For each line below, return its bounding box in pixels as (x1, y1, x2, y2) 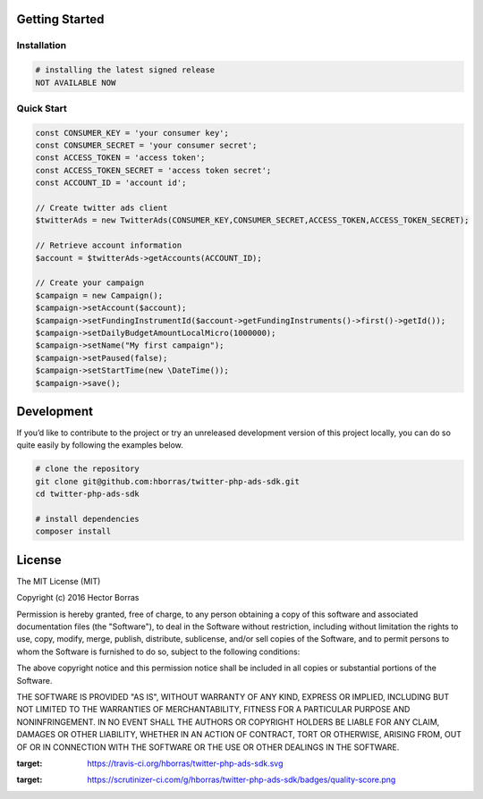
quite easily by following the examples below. (16, 440, 183, 450)
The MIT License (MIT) (16, 576, 101, 586)
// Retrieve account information (35, 240, 182, 250)
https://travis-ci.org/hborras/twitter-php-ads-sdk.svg (87, 758, 284, 769)
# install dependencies (35, 514, 140, 524)
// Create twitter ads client (35, 203, 168, 214)
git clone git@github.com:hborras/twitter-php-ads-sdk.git (35, 476, 300, 486)
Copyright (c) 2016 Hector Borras (16, 593, 140, 603)
